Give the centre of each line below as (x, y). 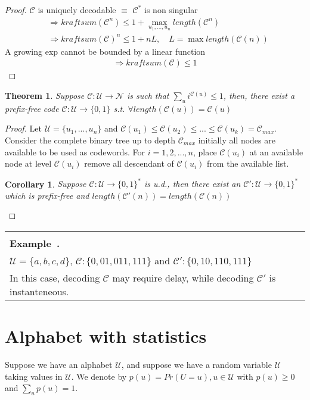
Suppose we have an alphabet (59, 365)
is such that (148, 95)
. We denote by (99, 376)
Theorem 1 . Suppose (45, 95)
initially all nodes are (237, 140)
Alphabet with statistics (106, 336)
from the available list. (248, 163)
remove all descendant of (129, 163)
